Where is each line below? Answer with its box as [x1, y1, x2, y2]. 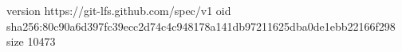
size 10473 [6, 33, 56, 50]
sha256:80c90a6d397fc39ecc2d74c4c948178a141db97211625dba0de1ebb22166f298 [6, 17, 396, 34]
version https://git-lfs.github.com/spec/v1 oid [6, 2, 231, 18]
